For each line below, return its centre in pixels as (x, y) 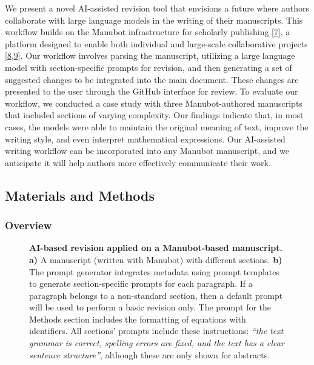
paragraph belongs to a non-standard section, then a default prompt (156, 295)
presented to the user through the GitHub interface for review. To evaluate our (152, 91)
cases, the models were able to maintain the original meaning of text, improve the (157, 126)
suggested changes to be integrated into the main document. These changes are (152, 79)
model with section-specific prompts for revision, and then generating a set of (149, 67)
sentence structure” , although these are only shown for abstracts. (150, 354)
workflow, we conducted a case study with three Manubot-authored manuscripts (154, 103)
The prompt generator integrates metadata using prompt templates (155, 271)
